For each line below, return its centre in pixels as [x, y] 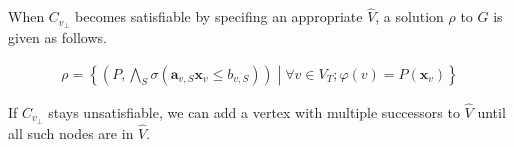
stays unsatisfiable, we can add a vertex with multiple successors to [254, 111]
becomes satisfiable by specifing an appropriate [219, 16]
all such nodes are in [71, 133]
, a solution [409, 16]
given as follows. [57, 37]
